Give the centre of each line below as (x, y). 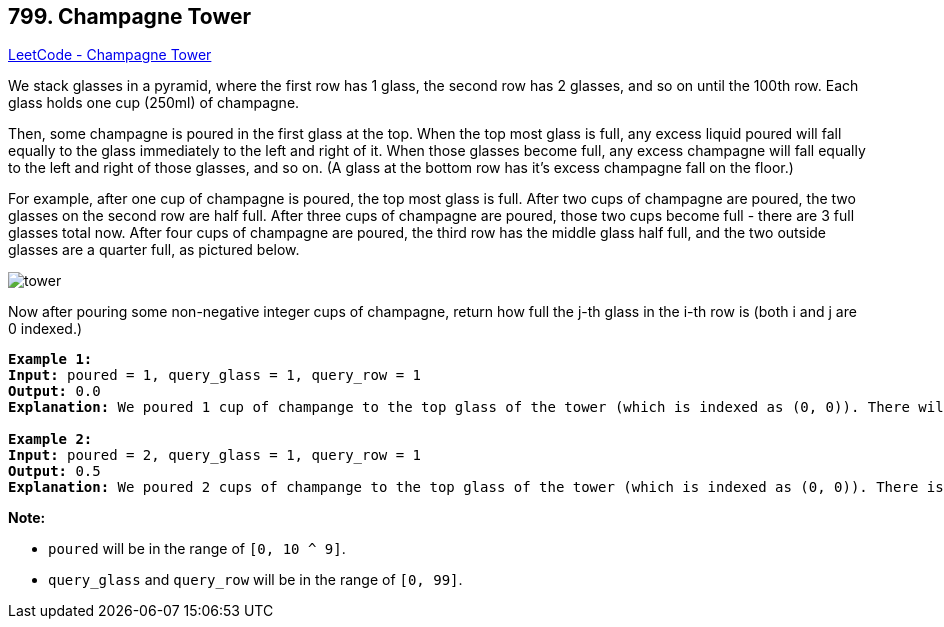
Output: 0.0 (54, 391)
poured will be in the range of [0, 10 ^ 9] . (197, 549)
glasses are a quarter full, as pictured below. (154, 250)
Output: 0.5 (54, 471)
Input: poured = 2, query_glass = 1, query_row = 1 (215, 455)
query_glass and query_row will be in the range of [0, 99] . (255, 580)
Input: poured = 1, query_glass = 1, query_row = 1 (215, 375)
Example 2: (50, 439)
